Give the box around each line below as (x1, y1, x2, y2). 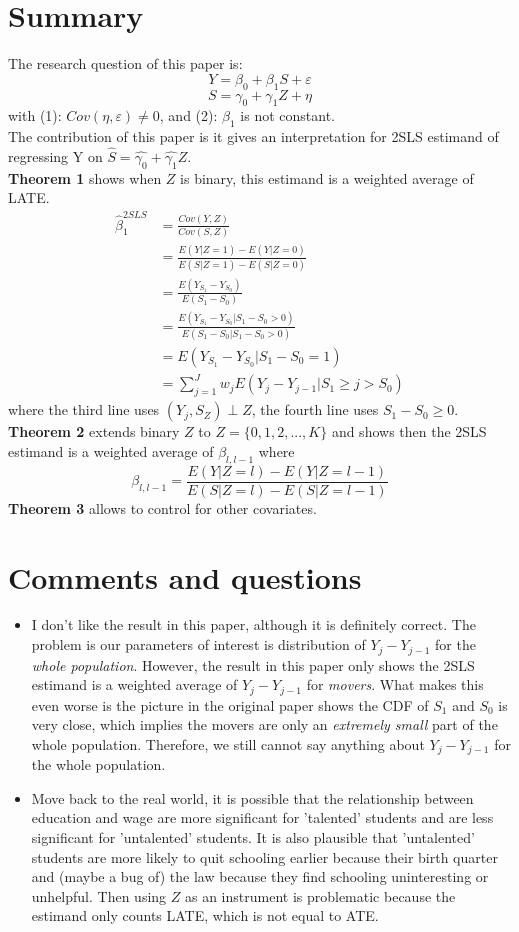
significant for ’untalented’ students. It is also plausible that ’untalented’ (31, 826, 475, 847)
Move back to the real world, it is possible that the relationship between (31, 787, 474, 808)
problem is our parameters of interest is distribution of (31, 634, 366, 655)
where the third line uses (8, 399, 160, 420)
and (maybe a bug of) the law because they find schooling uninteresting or (31, 866, 489, 887)
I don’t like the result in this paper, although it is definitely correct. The (31, 614, 476, 635)
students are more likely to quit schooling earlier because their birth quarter (31, 846, 498, 867)
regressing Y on (8, 145, 103, 166)
